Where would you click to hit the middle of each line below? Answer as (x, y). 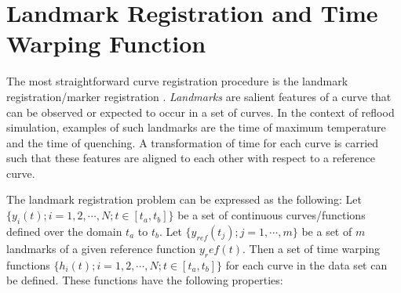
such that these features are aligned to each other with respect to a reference (191, 158)
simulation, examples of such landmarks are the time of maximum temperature (196, 127)
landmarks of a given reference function (101, 248)
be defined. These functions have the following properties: (145, 280)
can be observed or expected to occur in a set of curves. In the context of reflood (200, 112)
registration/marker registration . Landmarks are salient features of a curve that (199, 96)
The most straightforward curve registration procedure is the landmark (177, 81)
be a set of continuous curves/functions (272, 215)
